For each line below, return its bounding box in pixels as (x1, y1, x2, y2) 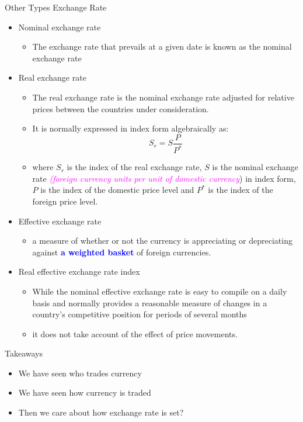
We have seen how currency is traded (18, 386, 151, 399)
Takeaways (5, 347, 43, 359)
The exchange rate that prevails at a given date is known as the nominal (32, 40, 292, 53)
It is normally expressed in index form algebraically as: (32, 122, 229, 134)
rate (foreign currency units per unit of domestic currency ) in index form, (32, 172, 296, 184)
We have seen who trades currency (18, 366, 142, 379)
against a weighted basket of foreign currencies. (32, 245, 211, 258)
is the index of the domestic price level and (40, 184, 194, 196)
